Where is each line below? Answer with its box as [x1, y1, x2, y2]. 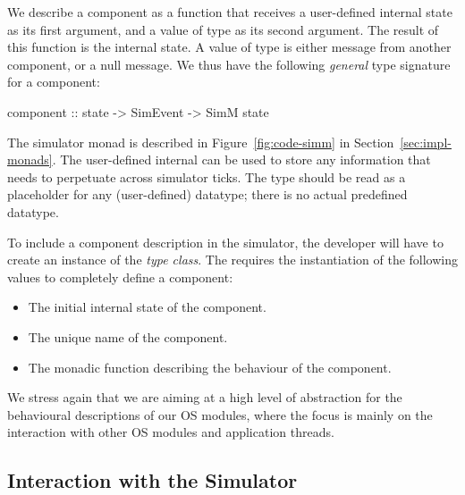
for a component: [7, 72, 100, 91]
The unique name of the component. [28, 327, 228, 346]
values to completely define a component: [7, 267, 233, 286]
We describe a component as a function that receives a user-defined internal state [7, 3, 452, 21]
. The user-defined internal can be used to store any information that [52, 150, 431, 169]
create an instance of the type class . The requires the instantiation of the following [7, 250, 459, 269]
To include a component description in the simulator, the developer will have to [7, 232, 444, 251]
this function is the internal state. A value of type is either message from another [7, 38, 452, 56]
